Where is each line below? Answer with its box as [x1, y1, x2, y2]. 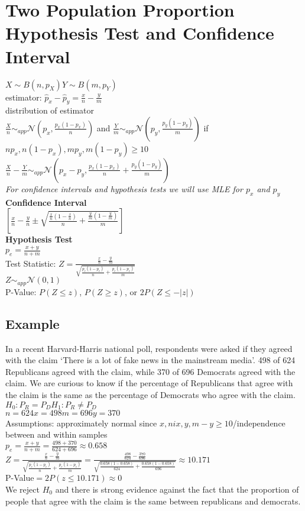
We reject [5, 483, 40, 495]
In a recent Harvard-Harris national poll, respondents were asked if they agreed [5, 342, 293, 354]
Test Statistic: [5, 257, 56, 269]
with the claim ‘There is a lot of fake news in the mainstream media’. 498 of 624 [5, 354, 296, 366]
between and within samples [5, 428, 108, 441]
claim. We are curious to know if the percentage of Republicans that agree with [5, 377, 293, 389]
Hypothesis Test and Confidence [5, 21, 274, 45]
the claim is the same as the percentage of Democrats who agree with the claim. [5, 389, 296, 401]
